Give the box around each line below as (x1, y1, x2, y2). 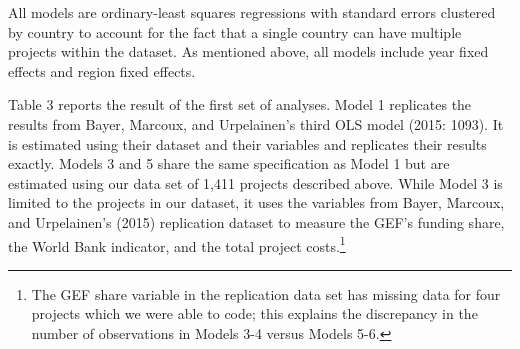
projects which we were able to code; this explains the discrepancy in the (31, 303, 478, 324)
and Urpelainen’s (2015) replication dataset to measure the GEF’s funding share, (8, 211, 505, 232)
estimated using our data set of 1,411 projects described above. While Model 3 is (8, 172, 503, 193)
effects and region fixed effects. (8, 60, 196, 81)
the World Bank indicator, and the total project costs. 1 (8, 232, 346, 256)
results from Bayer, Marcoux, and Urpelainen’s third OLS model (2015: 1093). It (8, 113, 504, 134)
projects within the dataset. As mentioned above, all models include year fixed (8, 41, 489, 62)
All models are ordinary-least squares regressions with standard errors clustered (8, 2, 496, 22)
